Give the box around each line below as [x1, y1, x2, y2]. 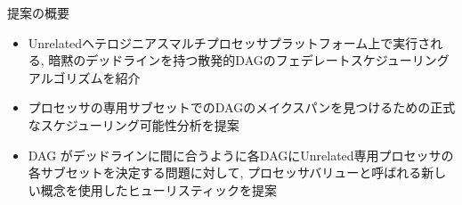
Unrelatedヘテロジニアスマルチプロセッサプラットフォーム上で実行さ [28, 33, 431, 52]
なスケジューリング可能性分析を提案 [28, 115, 239, 134]
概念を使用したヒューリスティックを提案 [40, 180, 277, 199]
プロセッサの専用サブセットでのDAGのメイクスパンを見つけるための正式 [28, 98, 456, 117]
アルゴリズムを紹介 [28, 68, 141, 86]
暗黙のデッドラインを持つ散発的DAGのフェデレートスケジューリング [48, 51, 450, 70]
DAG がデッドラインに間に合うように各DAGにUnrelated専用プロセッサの [28, 145, 454, 164]
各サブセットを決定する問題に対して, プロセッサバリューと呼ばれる [28, 163, 422, 182]
